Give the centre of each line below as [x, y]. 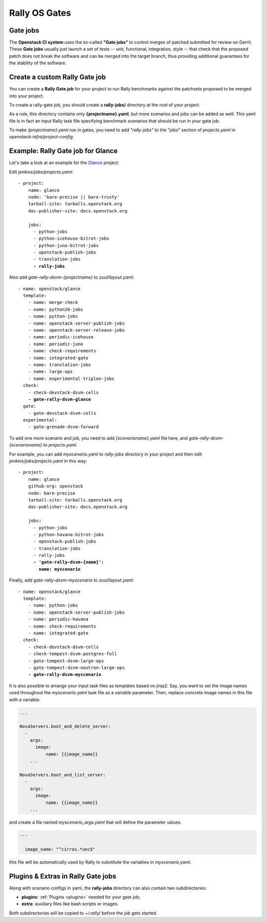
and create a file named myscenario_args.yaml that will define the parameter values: [95, 822]
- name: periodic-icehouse [61, 337]
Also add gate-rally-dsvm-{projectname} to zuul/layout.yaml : [72, 277]
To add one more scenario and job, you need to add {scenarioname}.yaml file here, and [98, 438]
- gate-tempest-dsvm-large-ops [66, 661]
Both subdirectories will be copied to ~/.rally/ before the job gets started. [83, 913]
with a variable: [25, 700]
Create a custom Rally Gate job [58, 77]
